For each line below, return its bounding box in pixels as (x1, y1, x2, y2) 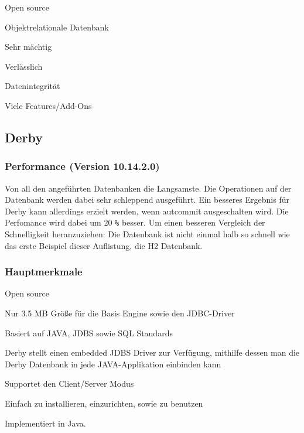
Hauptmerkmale (5, 264, 83, 279)
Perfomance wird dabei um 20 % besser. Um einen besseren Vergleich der (5, 216, 265, 229)
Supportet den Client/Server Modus (5, 377, 134, 390)
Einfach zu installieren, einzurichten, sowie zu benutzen (5, 397, 203, 409)
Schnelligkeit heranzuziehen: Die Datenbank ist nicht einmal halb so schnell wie (5, 228, 290, 240)
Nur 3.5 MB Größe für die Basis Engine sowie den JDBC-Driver (5, 307, 235, 319)
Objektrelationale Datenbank (5, 21, 109, 33)
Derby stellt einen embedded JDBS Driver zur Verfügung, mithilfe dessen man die (5, 346, 300, 359)
